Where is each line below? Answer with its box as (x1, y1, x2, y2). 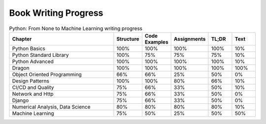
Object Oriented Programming (12, 71, 82, 78)
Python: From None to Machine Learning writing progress (9, 25, 143, 32)
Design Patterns (12, 77, 49, 84)
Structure (116, 35, 140, 42)
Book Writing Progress (9, 7, 103, 18)
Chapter (12, 35, 32, 42)
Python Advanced (12, 58, 54, 65)
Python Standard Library (12, 51, 69, 58)
